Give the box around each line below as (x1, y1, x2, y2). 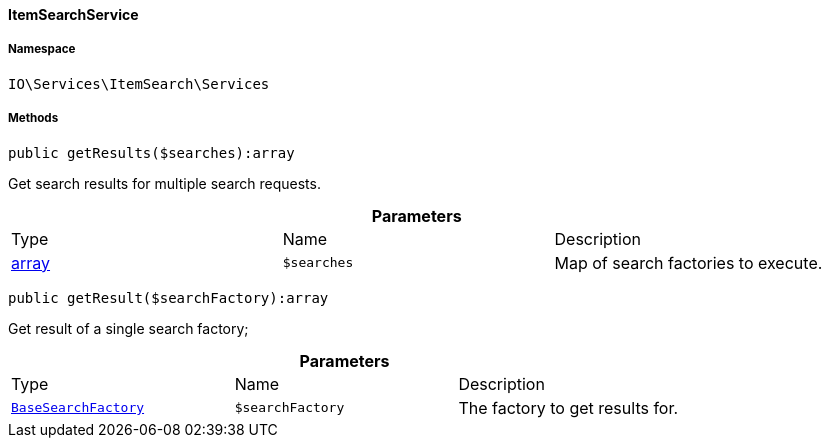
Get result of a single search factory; (8, 319, 249, 337)
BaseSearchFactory (11, 400, 145, 416)
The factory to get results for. (458, 397, 679, 418)
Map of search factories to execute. (554, 252, 823, 273)
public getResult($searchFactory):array (8, 289, 329, 306)
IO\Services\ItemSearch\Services (8, 75, 270, 92)
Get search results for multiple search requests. (8, 174, 321, 192)
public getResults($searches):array (8, 144, 295, 161)
